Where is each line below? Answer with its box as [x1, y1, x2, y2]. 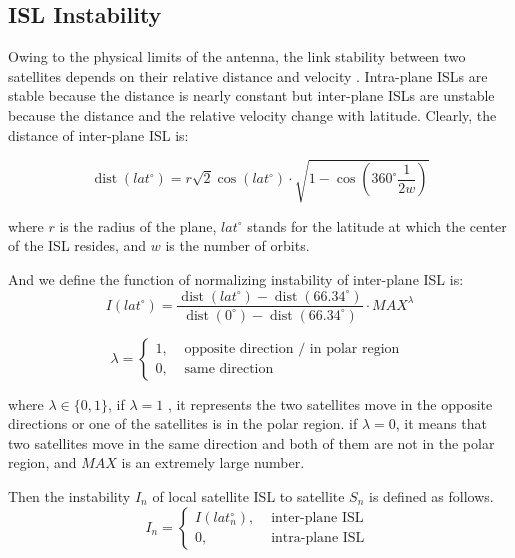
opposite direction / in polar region [184, 342, 400, 357]
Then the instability [8, 485, 131, 506]
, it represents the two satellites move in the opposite [167, 393, 493, 414]
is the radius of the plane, [59, 215, 217, 236]
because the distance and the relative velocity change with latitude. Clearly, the [8, 104, 497, 125]
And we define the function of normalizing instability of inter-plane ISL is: [8, 268, 464, 289]
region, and [8, 452, 77, 473]
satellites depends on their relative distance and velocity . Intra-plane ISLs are [8, 65, 488, 86]
